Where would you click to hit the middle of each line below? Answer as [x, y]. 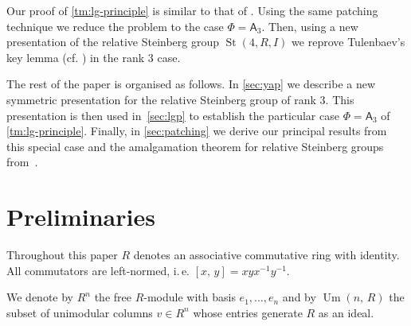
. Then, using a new [310, 26]
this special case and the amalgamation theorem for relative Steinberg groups [195, 146]
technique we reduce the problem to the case [115, 26]
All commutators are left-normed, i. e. [98, 270]
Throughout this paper [62, 255]
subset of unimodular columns [80, 312]
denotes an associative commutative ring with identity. [266, 255]
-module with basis [190, 297]
